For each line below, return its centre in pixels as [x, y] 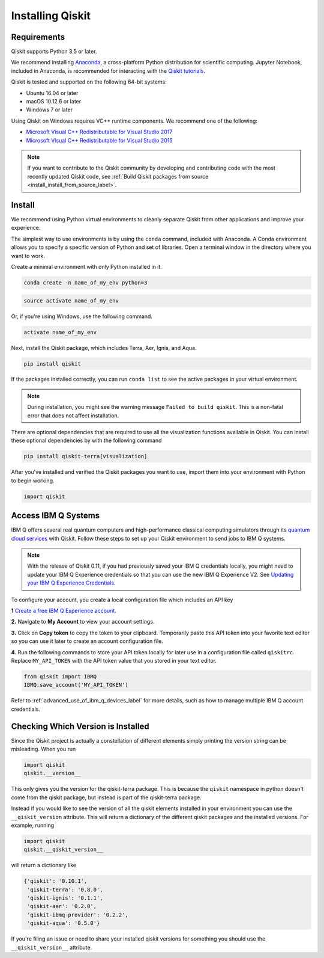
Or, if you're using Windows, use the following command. [82, 316]
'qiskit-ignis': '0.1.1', [65, 898]
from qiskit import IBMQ [60, 676]
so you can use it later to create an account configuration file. [87, 641]
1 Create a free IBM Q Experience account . [64, 611]
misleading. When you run [43, 749]
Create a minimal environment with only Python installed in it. [86, 267]
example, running [33, 825]
